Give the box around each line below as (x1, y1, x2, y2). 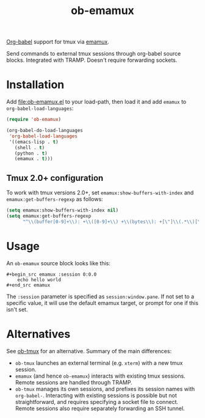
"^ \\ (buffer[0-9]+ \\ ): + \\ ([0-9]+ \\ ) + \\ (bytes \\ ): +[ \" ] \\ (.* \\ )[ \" (22, 218, 203, 225)
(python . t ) (14, 150, 48, 156)
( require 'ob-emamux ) (6, 117, 62, 123)
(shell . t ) (14, 144, 45, 150)
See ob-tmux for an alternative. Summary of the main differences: (6, 347, 172, 354)
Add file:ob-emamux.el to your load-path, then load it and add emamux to (6, 98, 187, 106)
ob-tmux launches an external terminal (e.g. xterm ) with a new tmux (15, 359, 183, 367)
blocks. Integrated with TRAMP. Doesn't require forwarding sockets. (6, 56, 178, 64)
